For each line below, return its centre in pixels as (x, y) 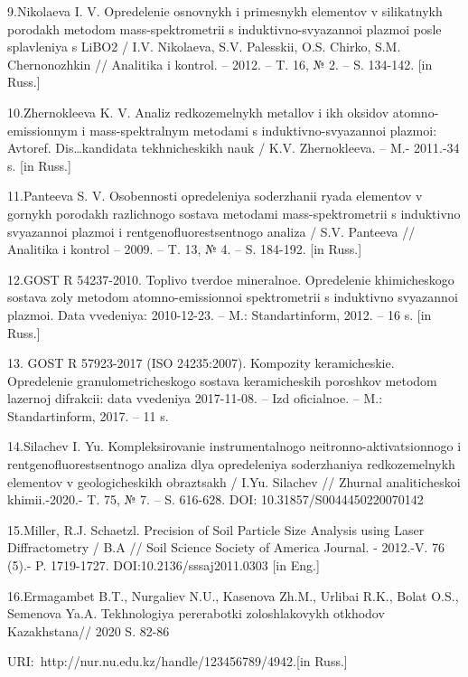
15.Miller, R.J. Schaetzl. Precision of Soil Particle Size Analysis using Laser (216, 529)
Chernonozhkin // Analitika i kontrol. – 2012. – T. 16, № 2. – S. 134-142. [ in (220, 64)
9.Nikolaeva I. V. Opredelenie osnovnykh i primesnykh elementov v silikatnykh (225, 11)
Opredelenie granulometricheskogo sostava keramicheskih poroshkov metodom (222, 380)
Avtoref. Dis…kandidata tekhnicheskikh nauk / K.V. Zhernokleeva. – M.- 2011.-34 (234, 148)
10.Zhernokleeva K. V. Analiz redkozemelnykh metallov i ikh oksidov (198, 112)
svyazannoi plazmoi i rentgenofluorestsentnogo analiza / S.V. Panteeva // (211, 231)
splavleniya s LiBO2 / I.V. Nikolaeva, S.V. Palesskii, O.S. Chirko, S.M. (204, 47)
